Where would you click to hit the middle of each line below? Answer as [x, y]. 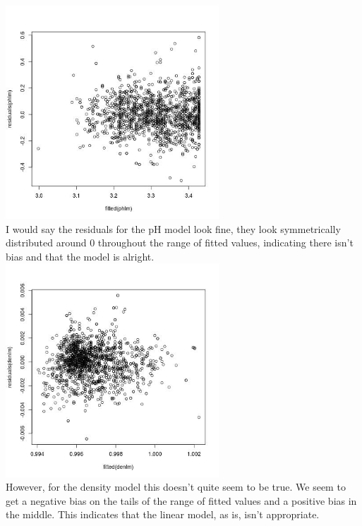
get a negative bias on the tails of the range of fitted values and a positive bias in [181, 500]
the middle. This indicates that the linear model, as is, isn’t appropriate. [163, 514]
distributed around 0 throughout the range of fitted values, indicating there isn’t [180, 243]
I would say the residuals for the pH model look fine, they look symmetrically [173, 228]
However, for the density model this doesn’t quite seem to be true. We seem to [176, 487]
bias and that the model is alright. [80, 256]
